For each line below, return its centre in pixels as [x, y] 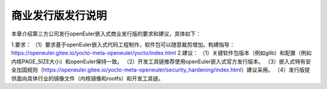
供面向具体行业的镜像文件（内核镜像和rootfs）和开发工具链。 [88, 78]
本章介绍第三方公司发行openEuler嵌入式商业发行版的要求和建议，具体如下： [106, 34]
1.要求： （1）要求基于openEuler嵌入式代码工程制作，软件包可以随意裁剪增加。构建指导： [123, 44]
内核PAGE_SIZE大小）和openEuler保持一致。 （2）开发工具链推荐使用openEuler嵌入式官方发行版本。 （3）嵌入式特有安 [161, 61]
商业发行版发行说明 [59, 16]
